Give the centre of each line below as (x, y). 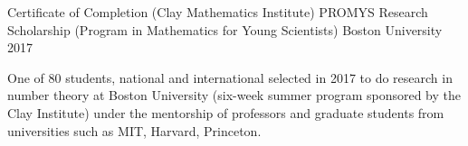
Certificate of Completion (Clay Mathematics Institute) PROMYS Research (218, 12)
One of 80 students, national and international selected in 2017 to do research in (230, 77)
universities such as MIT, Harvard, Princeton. (134, 130)
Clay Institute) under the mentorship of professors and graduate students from (226, 112)
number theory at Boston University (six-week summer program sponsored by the (234, 95)
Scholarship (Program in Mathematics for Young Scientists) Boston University (225, 29)
